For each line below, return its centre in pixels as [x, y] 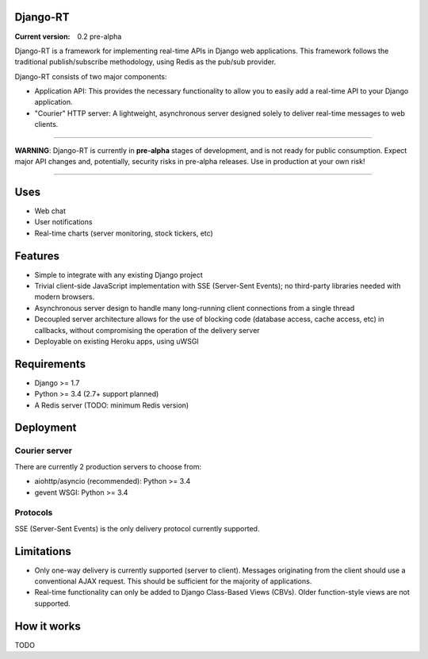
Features [37, 256]
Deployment [46, 428]
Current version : [42, 36]
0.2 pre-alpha [99, 36]
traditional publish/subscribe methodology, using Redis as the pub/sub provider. [145, 62]
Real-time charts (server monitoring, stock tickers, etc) [124, 233]
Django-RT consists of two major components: [91, 76]
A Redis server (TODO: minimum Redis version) [112, 405]
